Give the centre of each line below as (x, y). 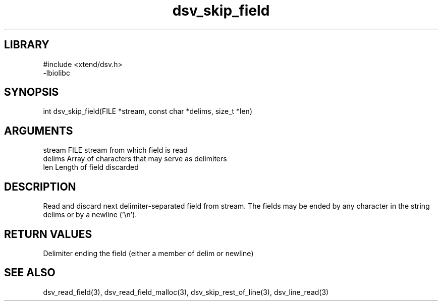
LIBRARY (27, 45)
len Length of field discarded (91, 167)
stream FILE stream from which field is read (115, 150)
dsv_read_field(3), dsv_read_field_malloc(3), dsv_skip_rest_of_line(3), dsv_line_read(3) (186, 292)
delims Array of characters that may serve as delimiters (135, 159)
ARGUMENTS (39, 131)
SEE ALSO (30, 273)
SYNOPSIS (32, 92)
